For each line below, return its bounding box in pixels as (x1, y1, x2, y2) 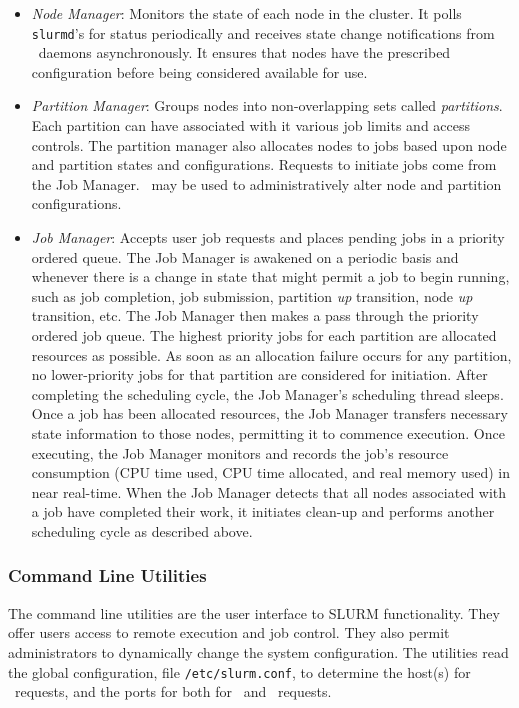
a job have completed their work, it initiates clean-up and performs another (31, 501, 495, 522)
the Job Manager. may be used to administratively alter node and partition (31, 173, 502, 194)
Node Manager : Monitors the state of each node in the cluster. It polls (31, 3, 462, 23)
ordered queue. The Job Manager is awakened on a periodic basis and (31, 246, 459, 267)
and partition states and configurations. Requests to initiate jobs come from (31, 154, 497, 175)
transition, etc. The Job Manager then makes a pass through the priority (31, 305, 479, 326)
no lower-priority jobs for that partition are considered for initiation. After (31, 364, 488, 385)
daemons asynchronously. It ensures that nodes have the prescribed (38, 42, 451, 63)
